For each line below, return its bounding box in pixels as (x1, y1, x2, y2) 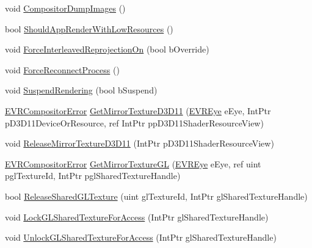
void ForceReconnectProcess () (5, 63, 120, 76)
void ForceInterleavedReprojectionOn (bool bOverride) (5, 43, 209, 56)
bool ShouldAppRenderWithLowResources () (5, 22, 173, 35)
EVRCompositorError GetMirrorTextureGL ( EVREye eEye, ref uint (5, 157, 261, 170)
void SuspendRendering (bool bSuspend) (5, 84, 158, 97)
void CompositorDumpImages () (5, 2, 126, 14)
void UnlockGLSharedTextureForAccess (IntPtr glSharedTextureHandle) (5, 231, 277, 244)
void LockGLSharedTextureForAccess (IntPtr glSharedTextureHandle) (5, 210, 269, 223)
